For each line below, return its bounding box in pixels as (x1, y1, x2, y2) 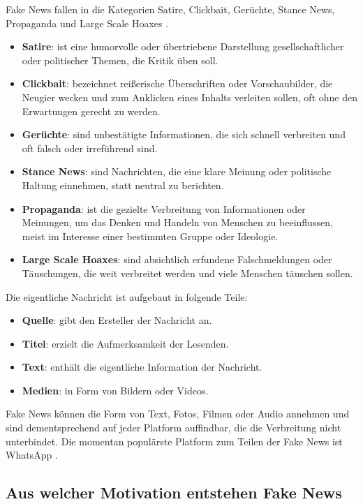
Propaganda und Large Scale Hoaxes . (6, 15, 169, 30)
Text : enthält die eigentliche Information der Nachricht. (22, 360, 262, 374)
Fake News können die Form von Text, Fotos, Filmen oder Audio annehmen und (6, 406, 350, 421)
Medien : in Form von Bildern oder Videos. (22, 383, 209, 397)
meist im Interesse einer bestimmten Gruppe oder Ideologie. (22, 228, 279, 243)
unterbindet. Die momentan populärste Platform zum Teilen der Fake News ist (6, 433, 343, 448)
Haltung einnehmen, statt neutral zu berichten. (22, 177, 224, 192)
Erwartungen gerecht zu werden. (22, 103, 161, 118)
